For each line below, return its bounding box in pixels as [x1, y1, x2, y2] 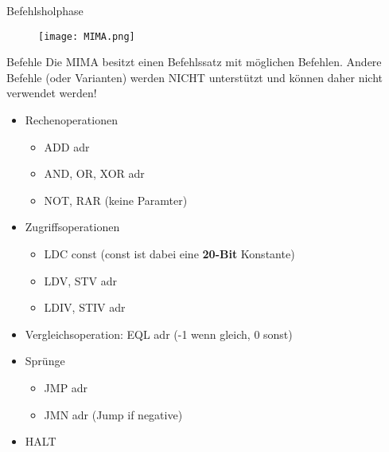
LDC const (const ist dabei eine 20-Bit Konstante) [44, 246, 295, 261]
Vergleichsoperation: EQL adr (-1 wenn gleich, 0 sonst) [25, 325, 293, 342]
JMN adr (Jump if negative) [44, 406, 183, 423]
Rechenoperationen [25, 112, 118, 128]
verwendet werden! [6, 85, 97, 101]
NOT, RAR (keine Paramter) [44, 191, 188, 208]
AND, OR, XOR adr [44, 165, 145, 182]
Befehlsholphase [6, 2, 84, 18]
